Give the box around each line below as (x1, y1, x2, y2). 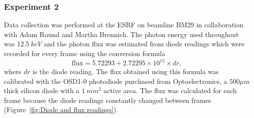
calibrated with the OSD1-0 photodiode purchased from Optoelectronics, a (4, 76, 228, 86)
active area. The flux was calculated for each (104, 85, 237, 96)
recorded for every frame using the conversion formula (4, 48, 166, 58)
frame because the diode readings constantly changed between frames (4, 95, 212, 105)
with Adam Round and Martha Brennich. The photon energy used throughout (4, 29, 239, 39)
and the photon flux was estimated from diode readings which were (43, 39, 245, 49)
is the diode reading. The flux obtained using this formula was (32, 66, 219, 77)
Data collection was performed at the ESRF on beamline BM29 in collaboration (4, 20, 244, 30)
